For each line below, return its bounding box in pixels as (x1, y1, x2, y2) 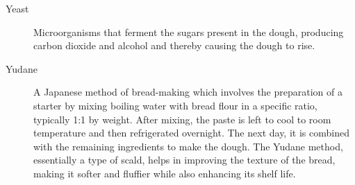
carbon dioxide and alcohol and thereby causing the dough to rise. (33, 38, 315, 53)
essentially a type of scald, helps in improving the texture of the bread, (33, 152, 336, 167)
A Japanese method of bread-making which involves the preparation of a (33, 85, 342, 99)
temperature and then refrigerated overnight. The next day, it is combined (33, 125, 349, 140)
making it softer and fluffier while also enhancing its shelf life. (33, 166, 296, 180)
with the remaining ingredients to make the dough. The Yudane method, (33, 139, 343, 153)
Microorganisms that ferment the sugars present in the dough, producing (33, 24, 344, 39)
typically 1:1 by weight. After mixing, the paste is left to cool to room (33, 112, 331, 126)
